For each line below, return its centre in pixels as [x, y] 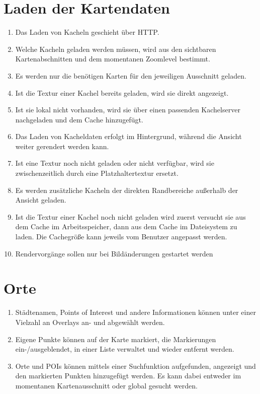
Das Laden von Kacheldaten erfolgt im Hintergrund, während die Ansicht [128, 136]
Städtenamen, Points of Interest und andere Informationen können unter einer [136, 312]
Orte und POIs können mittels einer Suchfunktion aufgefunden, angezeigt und [136, 366]
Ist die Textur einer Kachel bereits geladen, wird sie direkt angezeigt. [122, 92]
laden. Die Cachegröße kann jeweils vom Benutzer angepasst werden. [121, 237]
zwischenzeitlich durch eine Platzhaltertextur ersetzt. [97, 173]
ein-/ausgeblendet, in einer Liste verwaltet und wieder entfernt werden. [125, 349]
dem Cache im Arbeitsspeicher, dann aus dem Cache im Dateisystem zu [126, 226]
